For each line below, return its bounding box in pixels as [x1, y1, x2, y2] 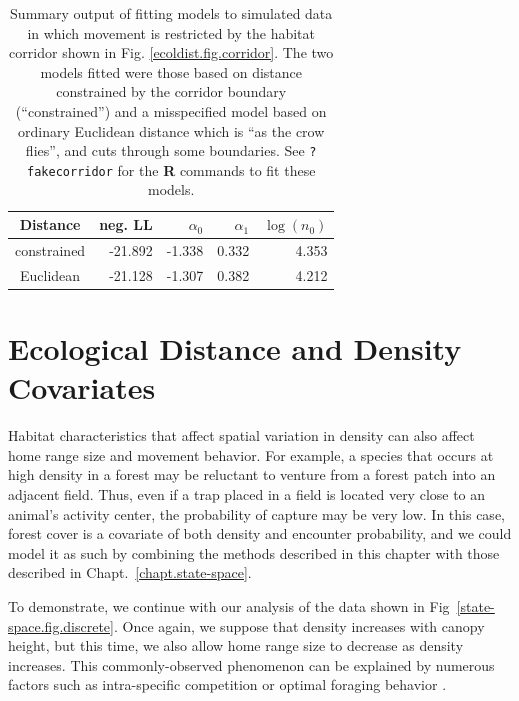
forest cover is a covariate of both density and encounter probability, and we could [8, 523, 512, 544]
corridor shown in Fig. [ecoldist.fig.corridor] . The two [9, 42, 334, 63]
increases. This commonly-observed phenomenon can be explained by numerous [8, 654, 495, 675]
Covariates [8, 367, 156, 408]
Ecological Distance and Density [8, 328, 462, 369]
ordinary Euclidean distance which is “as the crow [18, 120, 325, 141]
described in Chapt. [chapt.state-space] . [8, 562, 252, 583]
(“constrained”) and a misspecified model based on [15, 100, 327, 121]
